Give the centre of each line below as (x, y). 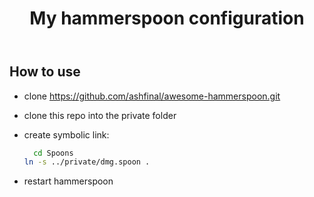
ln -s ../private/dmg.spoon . (87, 162)
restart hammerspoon (68, 181)
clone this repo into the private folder (100, 115)
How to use (45, 72)
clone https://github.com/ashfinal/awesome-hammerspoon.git (152, 96)
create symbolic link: (66, 134)
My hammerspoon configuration (167, 18)
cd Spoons (53, 153)
